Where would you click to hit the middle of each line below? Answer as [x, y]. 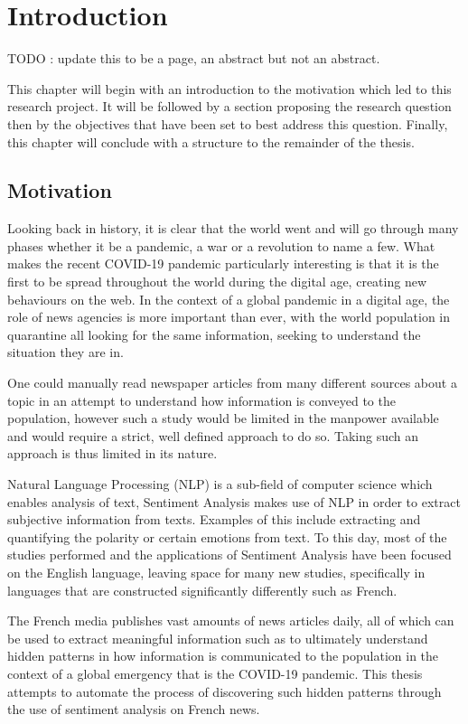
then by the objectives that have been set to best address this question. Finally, [228, 123]
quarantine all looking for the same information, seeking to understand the [214, 334]
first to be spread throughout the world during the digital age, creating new [217, 282]
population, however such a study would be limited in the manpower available [223, 418]
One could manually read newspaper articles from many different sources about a [232, 383]
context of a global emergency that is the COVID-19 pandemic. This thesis [215, 673]
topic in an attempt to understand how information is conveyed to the [201, 400]
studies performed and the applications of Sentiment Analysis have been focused [229, 555]
